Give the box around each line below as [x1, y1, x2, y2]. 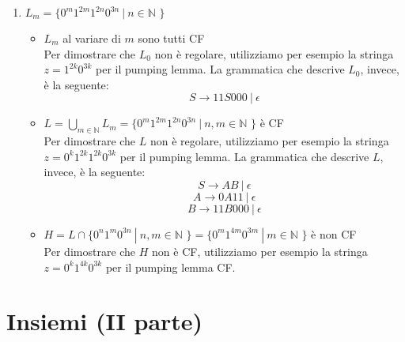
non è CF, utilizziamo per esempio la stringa [152, 242, 368, 259]
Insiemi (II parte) [6, 305, 203, 337]
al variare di [62, 30, 121, 46]
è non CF [311, 225, 357, 242]
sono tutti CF [138, 30, 205, 46]
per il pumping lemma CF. [105, 258, 236, 275]
